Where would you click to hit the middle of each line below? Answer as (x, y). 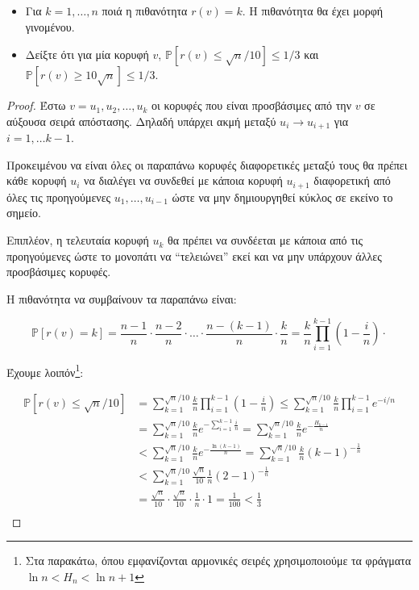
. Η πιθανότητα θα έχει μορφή (313, 10)
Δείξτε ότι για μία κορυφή (87, 54)
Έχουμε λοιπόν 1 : (45, 370)
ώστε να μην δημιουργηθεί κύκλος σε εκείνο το (282, 197)
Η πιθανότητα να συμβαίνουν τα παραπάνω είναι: (122, 298)
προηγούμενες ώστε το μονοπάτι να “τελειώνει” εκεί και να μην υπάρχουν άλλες (194, 255)
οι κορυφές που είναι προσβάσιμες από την (251, 105)
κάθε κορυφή (37, 180)
